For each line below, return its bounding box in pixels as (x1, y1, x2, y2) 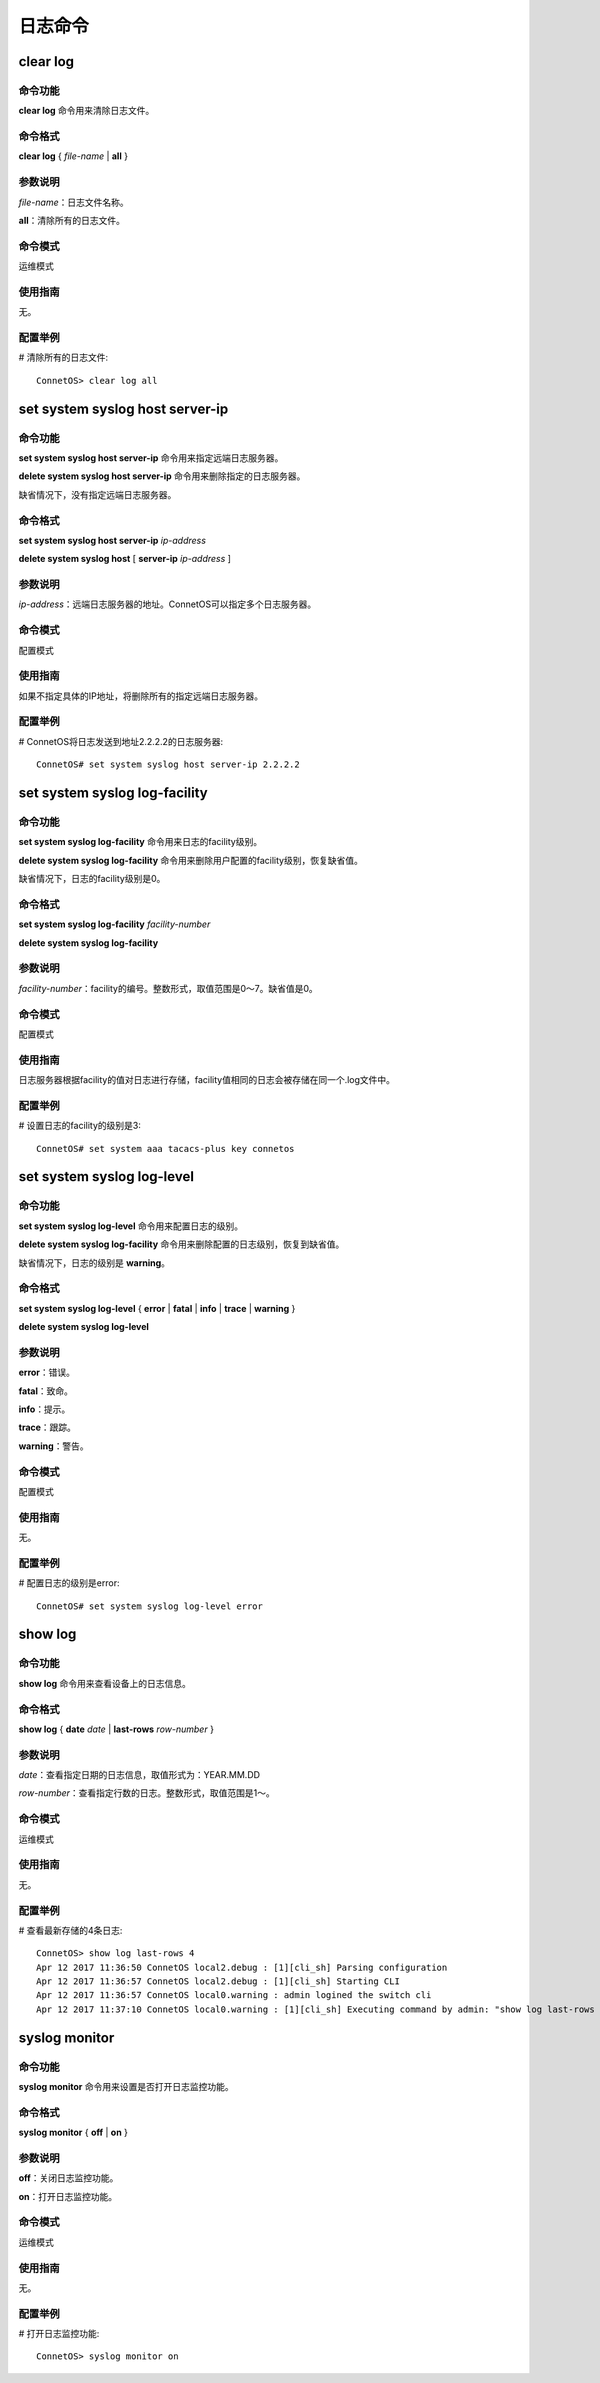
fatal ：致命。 (18, 1385, 74, 1397)
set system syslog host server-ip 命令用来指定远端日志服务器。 (18, 451, 284, 464)
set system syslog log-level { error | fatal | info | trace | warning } (18, 1302, 296, 1314)
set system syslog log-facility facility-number (18, 918, 211, 930)
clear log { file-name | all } (18, 150, 129, 162)
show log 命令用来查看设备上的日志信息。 (18, 1677, 192, 1689)
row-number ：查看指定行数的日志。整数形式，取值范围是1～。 (18, 1787, 275, 1799)
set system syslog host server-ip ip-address (18, 534, 207, 546)
